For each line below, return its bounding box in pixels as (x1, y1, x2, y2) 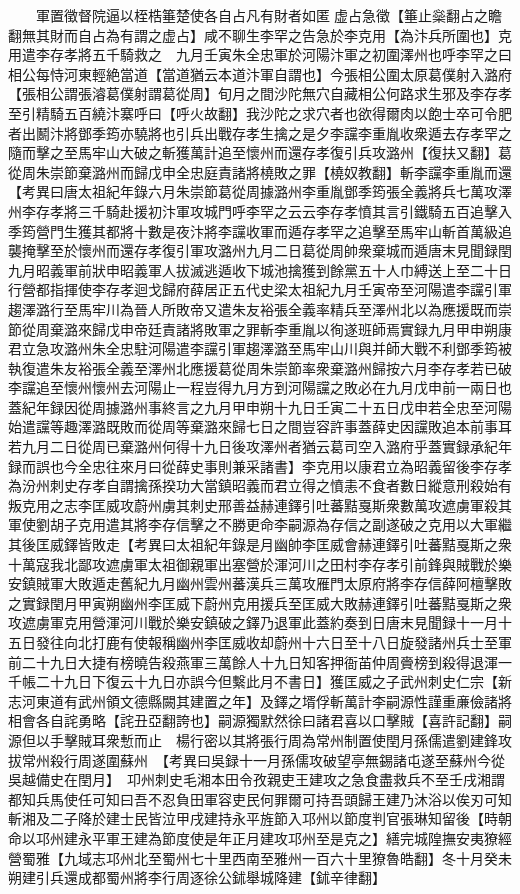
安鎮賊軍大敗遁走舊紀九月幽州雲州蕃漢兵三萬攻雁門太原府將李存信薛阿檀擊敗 (8, 573, 512, 594)
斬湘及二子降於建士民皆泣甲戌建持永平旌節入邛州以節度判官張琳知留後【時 (8, 808, 498, 829)
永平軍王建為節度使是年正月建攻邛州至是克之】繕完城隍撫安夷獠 (77, 827, 498, 848)
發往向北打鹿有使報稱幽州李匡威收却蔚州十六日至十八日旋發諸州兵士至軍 (35, 632, 512, 652)
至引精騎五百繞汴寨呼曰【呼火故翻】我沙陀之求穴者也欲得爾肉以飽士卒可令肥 (8, 102, 512, 123)
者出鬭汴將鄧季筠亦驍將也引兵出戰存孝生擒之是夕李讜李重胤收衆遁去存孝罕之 (8, 122, 512, 143)
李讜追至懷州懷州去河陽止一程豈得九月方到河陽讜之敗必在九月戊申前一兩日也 (8, 377, 512, 398)
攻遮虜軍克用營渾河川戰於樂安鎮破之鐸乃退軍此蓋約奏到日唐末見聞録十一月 (8, 612, 498, 633)
